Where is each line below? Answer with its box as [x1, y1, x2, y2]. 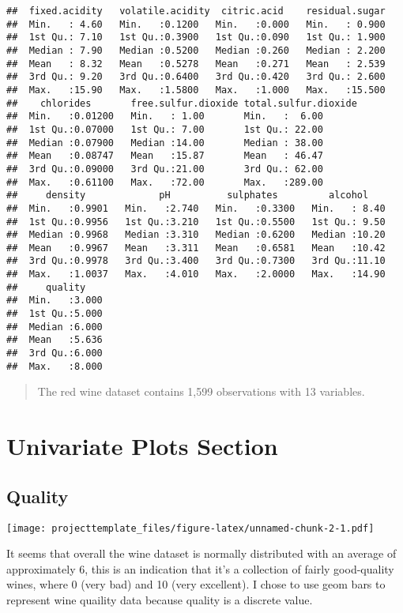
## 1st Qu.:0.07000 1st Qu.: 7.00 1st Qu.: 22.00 [6, 123, 323, 135]
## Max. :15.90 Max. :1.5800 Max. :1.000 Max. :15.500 [6, 84, 386, 96]
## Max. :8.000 [6, 360, 103, 372]
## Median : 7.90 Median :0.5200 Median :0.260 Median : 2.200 [6, 44, 386, 56]
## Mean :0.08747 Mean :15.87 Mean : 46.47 [6, 150, 323, 162]
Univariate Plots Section [6, 430, 278, 462]
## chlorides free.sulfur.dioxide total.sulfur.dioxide [6, 97, 357, 109]
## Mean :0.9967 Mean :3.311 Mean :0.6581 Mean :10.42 [6, 242, 386, 254]
